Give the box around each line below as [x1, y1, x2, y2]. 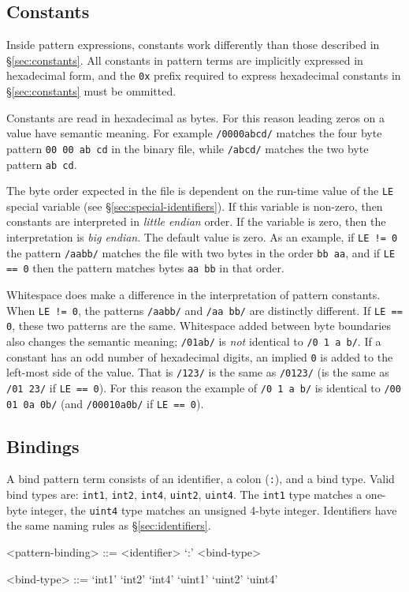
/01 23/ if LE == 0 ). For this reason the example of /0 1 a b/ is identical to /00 [6, 379, 401, 395]
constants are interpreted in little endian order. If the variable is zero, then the [6, 213, 386, 230]
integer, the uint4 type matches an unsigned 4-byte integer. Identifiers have [31, 501, 397, 518]
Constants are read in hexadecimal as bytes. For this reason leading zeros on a [6, 109, 385, 126]
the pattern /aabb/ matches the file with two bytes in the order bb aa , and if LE [6, 244, 396, 260]
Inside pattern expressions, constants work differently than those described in [6, 36, 380, 53]
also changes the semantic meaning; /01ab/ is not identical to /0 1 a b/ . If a [6, 332, 381, 349]
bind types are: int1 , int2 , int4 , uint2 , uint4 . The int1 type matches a [6, 486, 363, 503]
